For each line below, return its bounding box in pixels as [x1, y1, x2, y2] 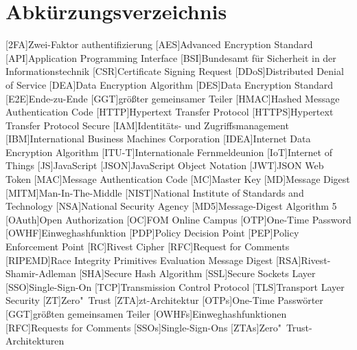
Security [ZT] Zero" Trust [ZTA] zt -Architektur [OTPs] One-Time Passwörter [5, 293, 323, 307]
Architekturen [5, 333, 65, 348]
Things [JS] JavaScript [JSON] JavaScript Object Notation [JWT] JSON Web [5, 158, 324, 173]
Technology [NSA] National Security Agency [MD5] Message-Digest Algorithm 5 [5, 199, 337, 213]
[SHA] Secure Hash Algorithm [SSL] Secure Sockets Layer [79, 266, 316, 281]
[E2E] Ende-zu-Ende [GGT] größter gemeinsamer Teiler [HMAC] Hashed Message [5, 91, 340, 105]
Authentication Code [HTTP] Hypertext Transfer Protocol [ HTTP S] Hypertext [5, 105, 334, 119]
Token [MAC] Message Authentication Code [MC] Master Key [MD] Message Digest [5, 172, 350, 186]
